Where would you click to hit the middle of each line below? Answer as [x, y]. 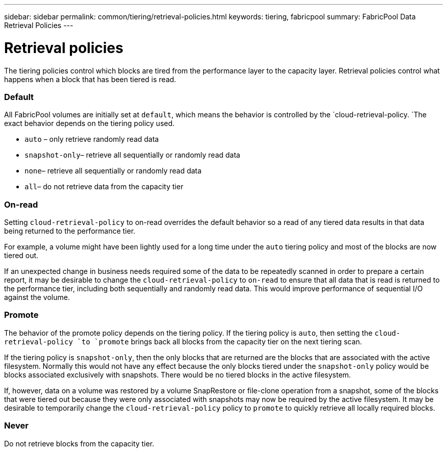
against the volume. [37, 297]
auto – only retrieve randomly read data [92, 139]
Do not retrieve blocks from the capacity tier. [79, 443]
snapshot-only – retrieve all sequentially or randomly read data [132, 155]
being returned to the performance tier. [70, 231]
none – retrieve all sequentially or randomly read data [113, 171]
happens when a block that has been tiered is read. [90, 79]
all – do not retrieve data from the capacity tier [104, 187]
